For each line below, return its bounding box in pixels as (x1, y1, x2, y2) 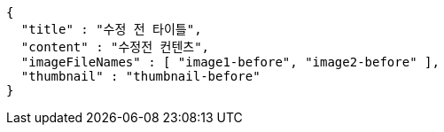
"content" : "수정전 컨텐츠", (20, 40, 209, 54)
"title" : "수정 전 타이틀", (20, 22, 202, 36)
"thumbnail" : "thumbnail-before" (20, 69, 261, 83)
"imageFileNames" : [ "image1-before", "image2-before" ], (20, 55, 440, 69)
